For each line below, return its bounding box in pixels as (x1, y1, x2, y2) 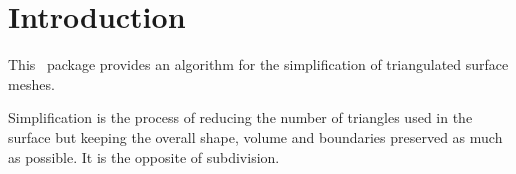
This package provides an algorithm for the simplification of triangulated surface (8, 54, 509, 75)
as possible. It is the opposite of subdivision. (8, 146, 280, 167)
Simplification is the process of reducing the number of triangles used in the (8, 107, 473, 128)
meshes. (8, 73, 55, 94)
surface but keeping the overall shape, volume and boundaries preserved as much (8, 126, 503, 147)
